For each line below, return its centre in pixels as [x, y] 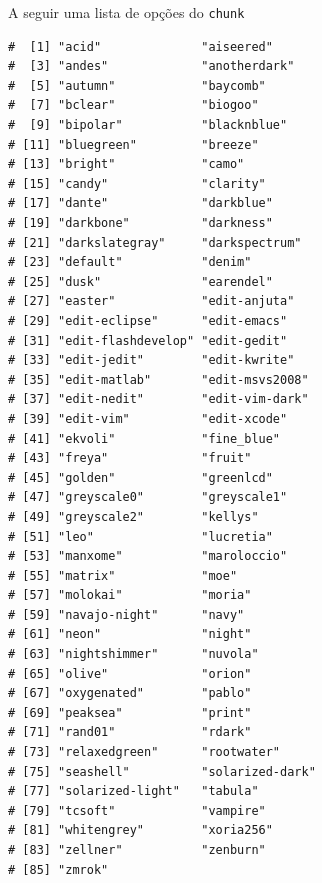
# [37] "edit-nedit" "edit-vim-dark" [158, 399]
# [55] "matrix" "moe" [123, 575]
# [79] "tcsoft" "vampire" [137, 810]
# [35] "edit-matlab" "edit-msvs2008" [158, 379]
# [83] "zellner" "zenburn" [137, 850]
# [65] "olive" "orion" [130, 673]
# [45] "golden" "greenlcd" [140, 477]
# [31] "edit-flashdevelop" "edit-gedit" [148, 340]
